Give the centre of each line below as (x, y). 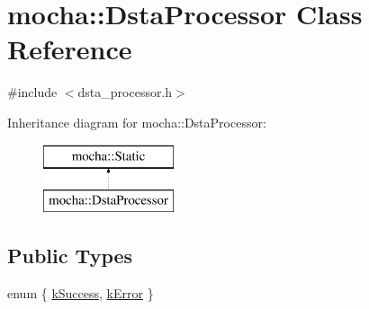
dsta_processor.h (125, 92)
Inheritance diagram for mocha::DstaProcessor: (137, 122)
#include (32, 92)
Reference (70, 49)
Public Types (70, 256)
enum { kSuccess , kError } (81, 292)
